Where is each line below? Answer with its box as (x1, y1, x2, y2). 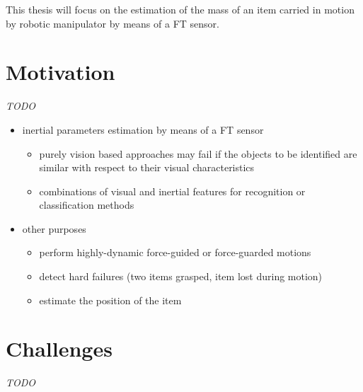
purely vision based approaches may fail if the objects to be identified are (39, 146, 357, 161)
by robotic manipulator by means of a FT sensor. (6, 16, 219, 30)
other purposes (22, 221, 86, 236)
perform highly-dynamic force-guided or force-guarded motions (39, 245, 311, 260)
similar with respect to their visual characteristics (39, 160, 255, 175)
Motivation (6, 57, 115, 86)
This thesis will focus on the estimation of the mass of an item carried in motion (6, 2, 355, 16)
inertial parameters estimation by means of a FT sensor (22, 122, 264, 137)
